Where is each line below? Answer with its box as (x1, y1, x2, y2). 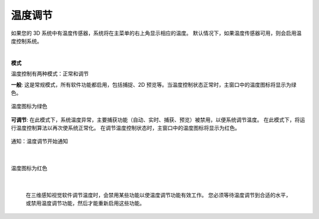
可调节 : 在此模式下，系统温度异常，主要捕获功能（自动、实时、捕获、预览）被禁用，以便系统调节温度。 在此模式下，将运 (11, 116, 305, 123)
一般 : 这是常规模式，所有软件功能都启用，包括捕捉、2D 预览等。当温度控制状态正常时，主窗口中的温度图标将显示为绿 (11, 81, 297, 88)
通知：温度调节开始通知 (11, 138, 68, 145)
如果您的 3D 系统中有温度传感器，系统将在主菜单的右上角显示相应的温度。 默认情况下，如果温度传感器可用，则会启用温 (11, 30, 302, 37)
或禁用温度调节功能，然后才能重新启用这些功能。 (25, 200, 145, 207)
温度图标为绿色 (11, 103, 47, 110)
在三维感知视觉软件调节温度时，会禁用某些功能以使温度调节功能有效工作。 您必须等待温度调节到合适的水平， (25, 192, 291, 199)
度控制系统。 (11, 37, 43, 44)
